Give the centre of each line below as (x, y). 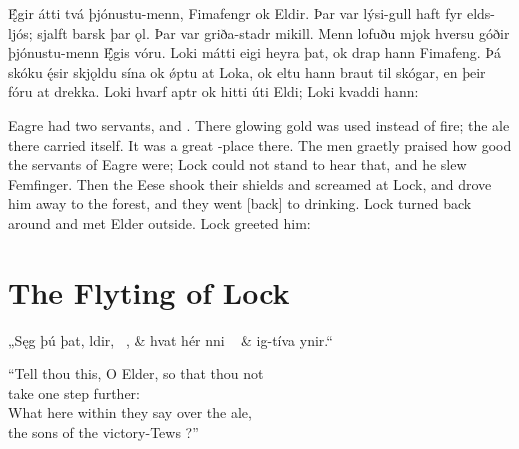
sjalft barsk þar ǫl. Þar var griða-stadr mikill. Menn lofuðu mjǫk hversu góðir (273, 32)
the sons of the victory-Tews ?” (103, 432)
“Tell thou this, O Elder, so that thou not (136, 373)
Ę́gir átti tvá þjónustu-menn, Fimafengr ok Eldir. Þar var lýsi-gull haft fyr (235, 13)
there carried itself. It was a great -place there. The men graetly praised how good (260, 144)
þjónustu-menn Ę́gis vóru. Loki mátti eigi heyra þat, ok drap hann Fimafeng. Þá (255, 52)
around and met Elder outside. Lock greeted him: (159, 222)
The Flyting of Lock (149, 291)
